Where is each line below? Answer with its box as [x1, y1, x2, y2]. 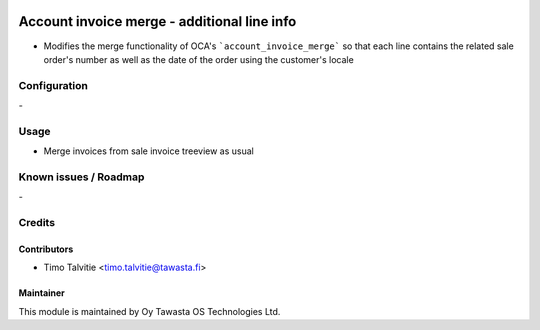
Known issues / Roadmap [18, 170, 145, 184]
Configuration [18, 78, 89, 92]
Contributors [18, 243, 74, 255]
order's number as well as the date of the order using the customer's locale [43, 53, 354, 65]
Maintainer [18, 287, 65, 299]
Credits [18, 216, 55, 230]
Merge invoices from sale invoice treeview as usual [43, 145, 254, 157]
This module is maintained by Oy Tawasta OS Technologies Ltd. [18, 305, 281, 317]
